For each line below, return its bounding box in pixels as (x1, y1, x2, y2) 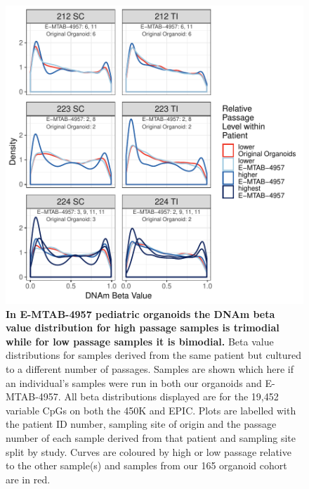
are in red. (6, 471, 51, 486)
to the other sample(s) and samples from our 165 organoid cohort (6, 458, 287, 473)
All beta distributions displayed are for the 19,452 (64, 389, 279, 404)
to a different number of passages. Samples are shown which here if (6, 361, 294, 376)
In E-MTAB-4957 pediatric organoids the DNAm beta (6, 306, 275, 321)
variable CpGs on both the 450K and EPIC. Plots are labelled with (6, 402, 296, 417)
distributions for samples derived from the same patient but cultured (6, 348, 301, 362)
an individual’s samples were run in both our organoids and (6, 375, 262, 390)
